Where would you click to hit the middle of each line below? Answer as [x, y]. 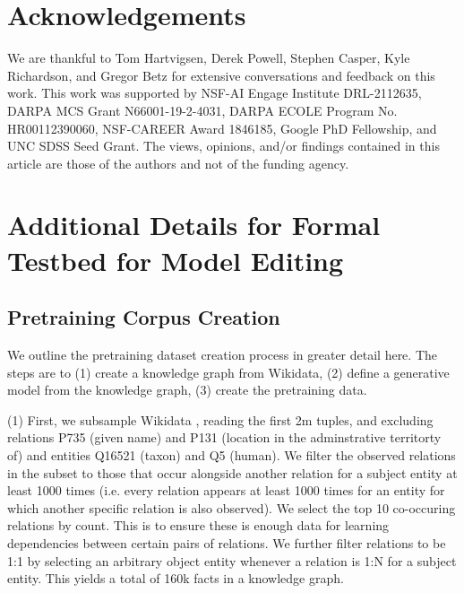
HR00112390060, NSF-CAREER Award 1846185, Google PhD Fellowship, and [222, 128]
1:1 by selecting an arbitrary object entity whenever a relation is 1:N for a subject [232, 560]
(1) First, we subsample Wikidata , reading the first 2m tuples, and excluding [220, 419]
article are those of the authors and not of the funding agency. [178, 163]
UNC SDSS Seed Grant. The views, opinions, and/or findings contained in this [223, 146]
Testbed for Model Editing [176, 260]
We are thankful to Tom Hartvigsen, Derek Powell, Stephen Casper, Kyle [209, 58]
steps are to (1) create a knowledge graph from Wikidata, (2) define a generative [228, 372]
